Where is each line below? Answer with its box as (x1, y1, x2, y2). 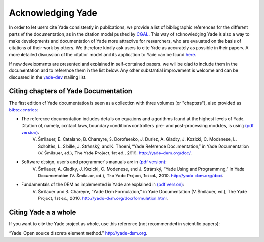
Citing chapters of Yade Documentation (9, 87, 132, 95)
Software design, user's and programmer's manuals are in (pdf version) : (21, 159, 167, 165)
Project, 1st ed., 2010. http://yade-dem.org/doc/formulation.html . (38, 196, 168, 201)
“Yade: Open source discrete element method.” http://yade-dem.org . (9, 230, 148, 236)
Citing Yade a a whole (9, 208, 76, 217)
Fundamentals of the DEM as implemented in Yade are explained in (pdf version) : (21, 181, 184, 188)
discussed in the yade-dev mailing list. (9, 74, 87, 80)
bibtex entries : (9, 107, 38, 112)
